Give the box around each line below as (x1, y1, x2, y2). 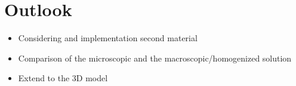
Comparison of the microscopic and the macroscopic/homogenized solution (18, 51, 292, 64)
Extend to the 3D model (18, 72, 108, 84)
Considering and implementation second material (18, 32, 198, 44)
